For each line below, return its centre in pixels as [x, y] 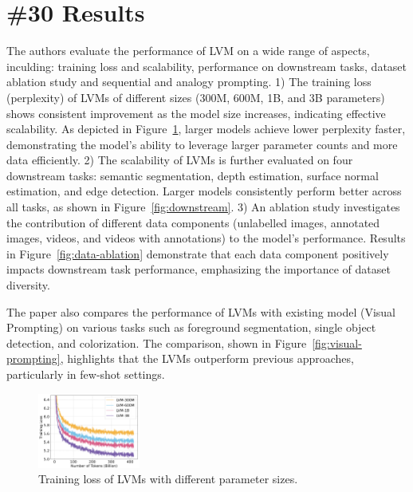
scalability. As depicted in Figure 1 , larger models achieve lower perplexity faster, [206, 129]
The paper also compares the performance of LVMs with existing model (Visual [201, 311]
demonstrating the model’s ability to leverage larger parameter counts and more [202, 144]
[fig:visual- [337, 342]
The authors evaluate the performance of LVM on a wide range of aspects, [188, 51]
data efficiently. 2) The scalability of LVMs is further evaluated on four [180, 160]
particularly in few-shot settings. [86, 374]
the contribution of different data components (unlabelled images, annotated [193, 222]
